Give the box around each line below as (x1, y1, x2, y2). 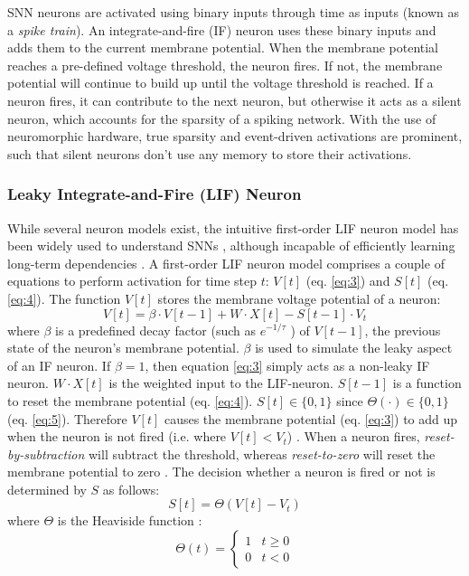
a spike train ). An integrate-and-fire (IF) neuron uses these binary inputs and (7, 20, 436, 39)
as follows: (102, 479, 160, 498)
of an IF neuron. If (7, 355, 111, 374)
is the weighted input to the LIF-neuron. (108, 373, 334, 392)
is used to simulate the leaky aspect (255, 338, 453, 357)
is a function (392, 373, 462, 392)
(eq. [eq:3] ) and (305, 271, 390, 290)
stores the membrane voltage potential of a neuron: (157, 288, 441, 307)
